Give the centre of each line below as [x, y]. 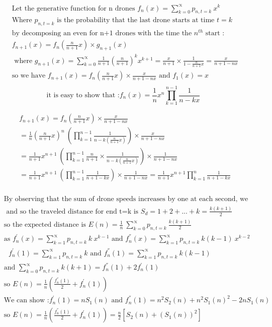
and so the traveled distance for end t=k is [72, 211]
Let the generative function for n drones [73, 8]
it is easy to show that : [83, 95]
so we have [29, 76]
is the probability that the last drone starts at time [135, 20]
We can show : [26, 301]
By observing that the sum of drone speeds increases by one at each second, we [126, 199]
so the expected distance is [45, 225]
